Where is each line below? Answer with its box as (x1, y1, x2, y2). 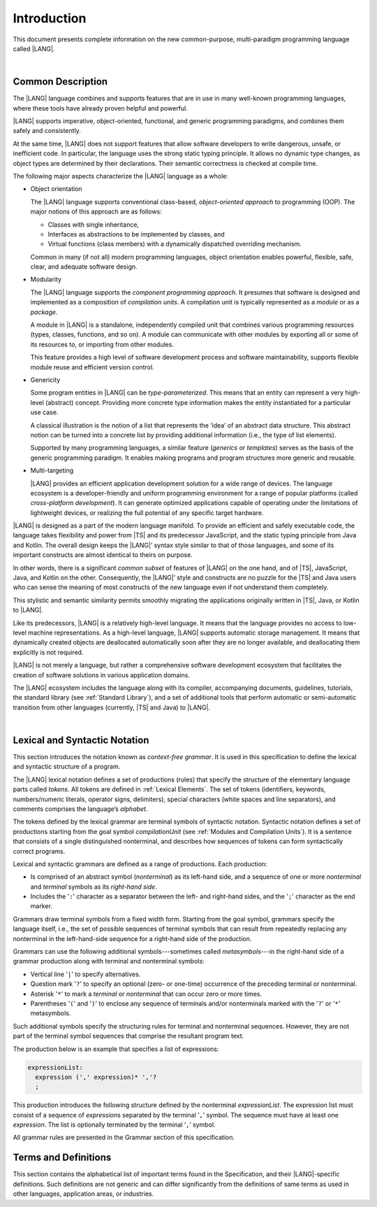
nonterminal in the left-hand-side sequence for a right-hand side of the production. (13, 934, 252, 943)
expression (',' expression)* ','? (35, 1073, 157, 1081)
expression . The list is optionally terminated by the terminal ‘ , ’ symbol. (13, 1120, 216, 1129)
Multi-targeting (30, 466, 74, 475)
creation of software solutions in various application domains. (13, 670, 191, 679)
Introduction (13, 10, 87, 26)
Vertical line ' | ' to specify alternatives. (30, 970, 141, 978)
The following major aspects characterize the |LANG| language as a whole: (13, 171, 228, 180)
